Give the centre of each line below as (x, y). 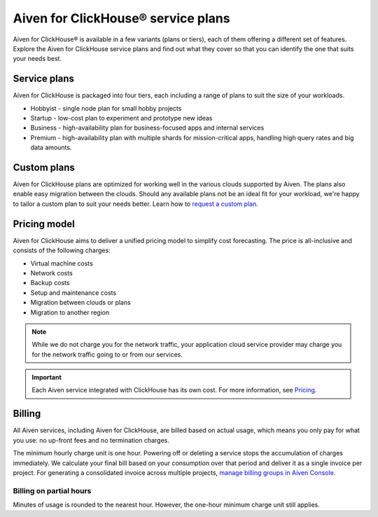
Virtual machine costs (62, 263)
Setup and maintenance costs (73, 292)
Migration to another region (70, 312)
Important (47, 378)
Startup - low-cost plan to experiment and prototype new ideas (121, 118)
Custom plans (44, 167)
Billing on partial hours (52, 490)
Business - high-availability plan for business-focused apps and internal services (147, 128)
